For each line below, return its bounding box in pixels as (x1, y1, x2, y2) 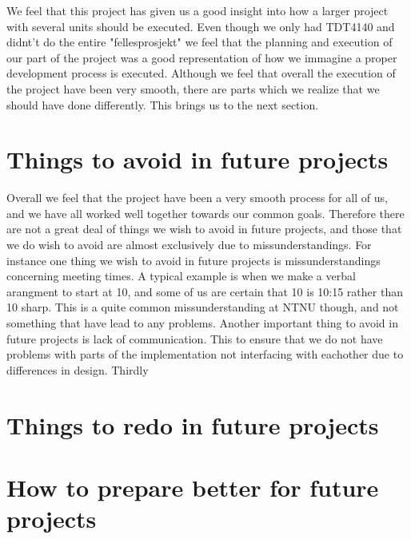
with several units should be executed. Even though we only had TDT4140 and (6, 18, 395, 34)
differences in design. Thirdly (6, 361, 149, 378)
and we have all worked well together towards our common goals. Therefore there (6, 204, 405, 221)
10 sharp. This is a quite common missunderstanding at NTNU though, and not (6, 299, 399, 315)
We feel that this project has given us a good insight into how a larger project (6, 2, 389, 18)
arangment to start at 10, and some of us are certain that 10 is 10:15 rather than (6, 283, 403, 299)
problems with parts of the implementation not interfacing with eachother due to (6, 346, 404, 363)
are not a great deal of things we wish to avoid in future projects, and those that (6, 220, 402, 237)
